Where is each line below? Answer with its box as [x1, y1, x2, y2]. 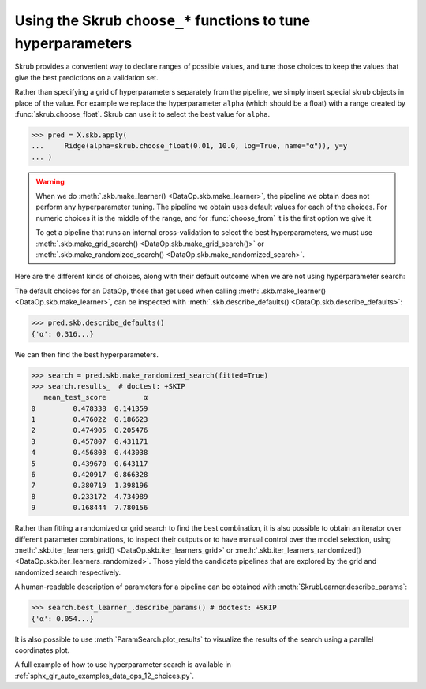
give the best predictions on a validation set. [14, 73, 159, 82]
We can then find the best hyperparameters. [14, 349, 159, 359]
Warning [35, 177, 65, 186]
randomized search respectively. [14, 568, 121, 577]
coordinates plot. [14, 645, 70, 654]
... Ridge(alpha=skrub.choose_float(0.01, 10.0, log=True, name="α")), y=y [31, 142, 348, 151]
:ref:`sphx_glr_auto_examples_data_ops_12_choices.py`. [14, 671, 195, 680]
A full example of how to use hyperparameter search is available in [14, 660, 232, 669]
